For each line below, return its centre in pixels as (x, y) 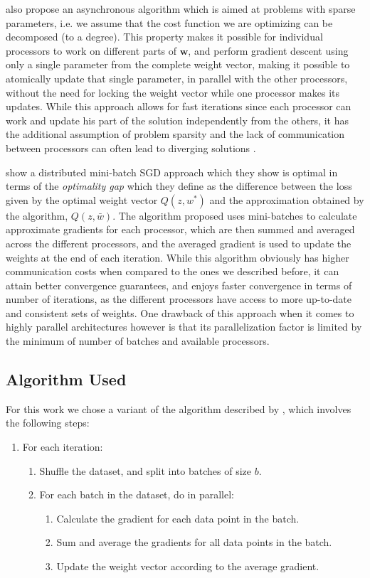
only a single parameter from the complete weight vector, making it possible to (178, 64)
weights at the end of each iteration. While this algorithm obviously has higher (178, 257)
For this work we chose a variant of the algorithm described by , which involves (179, 408)
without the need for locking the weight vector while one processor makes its (173, 92)
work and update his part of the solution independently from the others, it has (177, 120)
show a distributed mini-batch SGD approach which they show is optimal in (172, 172)
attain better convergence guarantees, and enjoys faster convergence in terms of (179, 285)
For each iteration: (63, 447)
